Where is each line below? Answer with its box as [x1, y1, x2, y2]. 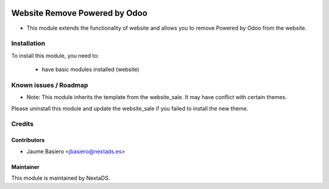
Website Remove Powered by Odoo [11, 8, 147, 18]
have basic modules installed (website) [41, 66, 140, 73]
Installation [11, 40, 46, 48]
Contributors [11, 137, 45, 144]
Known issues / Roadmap [11, 81, 88, 89]
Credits [11, 120, 34, 128]
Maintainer [11, 163, 40, 170]
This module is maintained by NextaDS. [11, 174, 110, 182]
